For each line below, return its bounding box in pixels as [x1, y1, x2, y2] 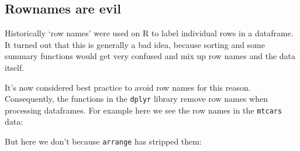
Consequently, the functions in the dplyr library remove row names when [5, 92, 268, 105]
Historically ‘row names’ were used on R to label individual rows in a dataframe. [5, 27, 294, 39]
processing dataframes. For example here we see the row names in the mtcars [5, 104, 282, 116]
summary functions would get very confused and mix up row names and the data [5, 50, 296, 62]
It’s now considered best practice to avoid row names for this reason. [5, 81, 251, 93]
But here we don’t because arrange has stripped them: [5, 135, 202, 147]
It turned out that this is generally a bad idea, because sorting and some [5, 38, 265, 50]
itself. [5, 61, 25, 73]
